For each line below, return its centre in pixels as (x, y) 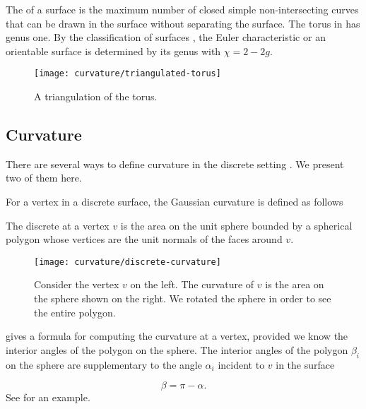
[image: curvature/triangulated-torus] (128, 74)
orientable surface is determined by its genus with (113, 51)
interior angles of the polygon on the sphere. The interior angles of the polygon (177, 349)
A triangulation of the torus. (96, 96)
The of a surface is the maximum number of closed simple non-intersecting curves (182, 9)
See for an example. (48, 397)
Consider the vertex (77, 284)
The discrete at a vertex (58, 225)
